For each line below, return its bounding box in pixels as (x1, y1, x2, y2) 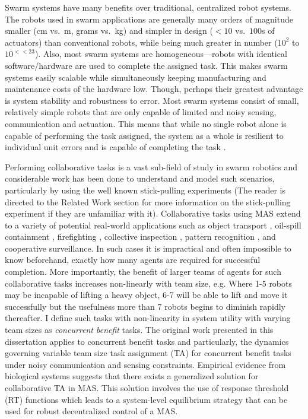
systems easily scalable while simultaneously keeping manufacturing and (5, 71, 266, 83)
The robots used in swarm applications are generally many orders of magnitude (5, 12, 293, 25)
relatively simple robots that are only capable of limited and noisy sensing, (5, 106, 277, 118)
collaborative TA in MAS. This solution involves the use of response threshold (5, 382, 289, 393)
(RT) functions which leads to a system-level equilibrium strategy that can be (5, 393, 288, 405)
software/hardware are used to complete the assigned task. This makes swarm (5, 59, 288, 71)
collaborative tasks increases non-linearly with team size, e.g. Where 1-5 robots (5, 277, 293, 289)
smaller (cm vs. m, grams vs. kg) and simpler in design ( (5, 24, 213, 37)
